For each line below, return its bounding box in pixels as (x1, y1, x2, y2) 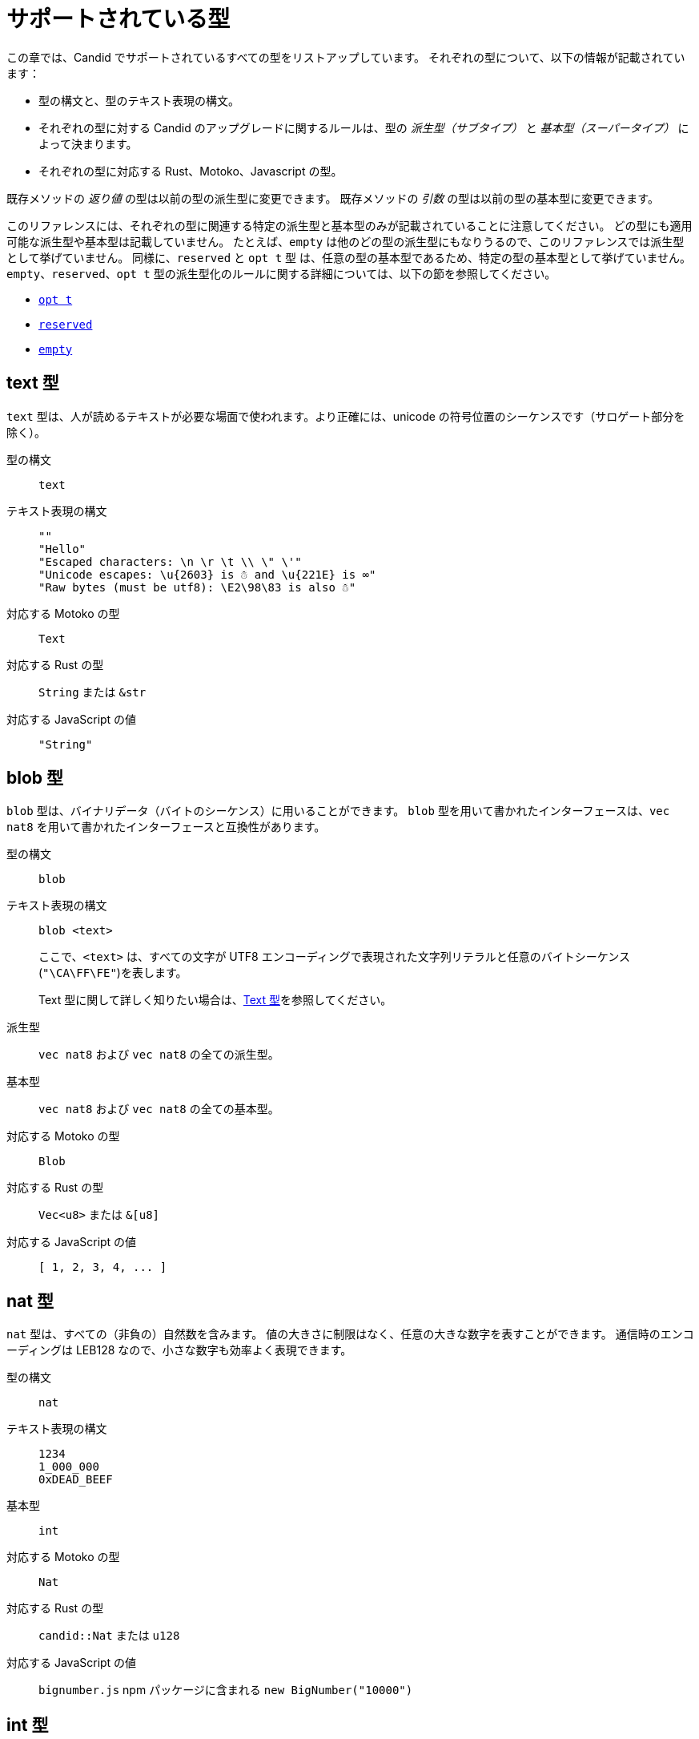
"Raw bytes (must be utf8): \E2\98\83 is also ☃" (38, 580, 356, 594)
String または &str (38, 684, 147, 699)
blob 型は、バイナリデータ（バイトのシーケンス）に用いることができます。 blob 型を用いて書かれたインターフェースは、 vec (6, 804, 670, 818)
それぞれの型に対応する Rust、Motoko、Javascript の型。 (38, 163, 343, 178)
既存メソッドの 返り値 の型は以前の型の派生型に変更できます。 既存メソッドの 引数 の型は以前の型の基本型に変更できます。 (6, 191, 659, 205)
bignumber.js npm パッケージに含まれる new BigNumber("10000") (38, 1683, 413, 1697)
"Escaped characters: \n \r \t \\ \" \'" (38, 555, 302, 568)
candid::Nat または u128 (38, 1628, 180, 1643)
